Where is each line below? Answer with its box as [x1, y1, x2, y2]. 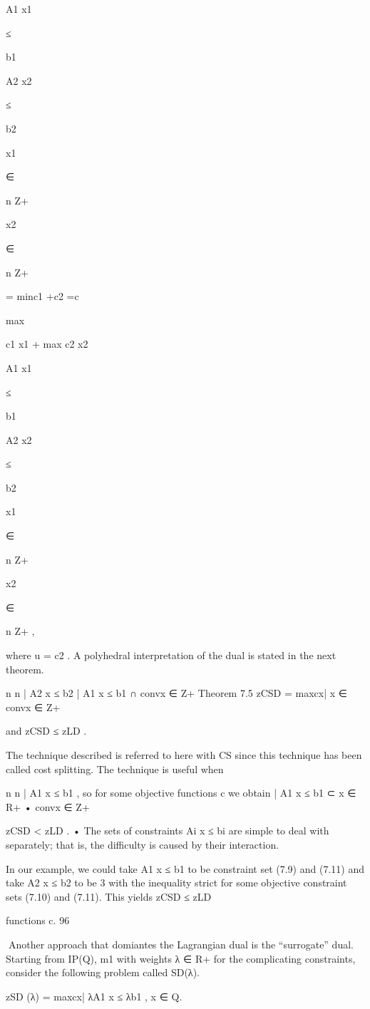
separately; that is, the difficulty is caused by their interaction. [6, 837, 279, 852]
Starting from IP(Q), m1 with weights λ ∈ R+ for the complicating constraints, [6, 951, 356, 966]
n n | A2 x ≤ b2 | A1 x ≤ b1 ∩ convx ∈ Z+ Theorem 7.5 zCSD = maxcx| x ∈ [6, 685, 347, 700]
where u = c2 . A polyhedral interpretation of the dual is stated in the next [6, 648, 336, 663]
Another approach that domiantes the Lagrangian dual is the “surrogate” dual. [8, 936, 354, 951]
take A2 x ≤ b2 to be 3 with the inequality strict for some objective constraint [6, 875, 347, 890]
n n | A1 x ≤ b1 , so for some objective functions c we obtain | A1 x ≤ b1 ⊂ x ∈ [6, 785, 356, 800]
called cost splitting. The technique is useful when [6, 761, 224, 776]
